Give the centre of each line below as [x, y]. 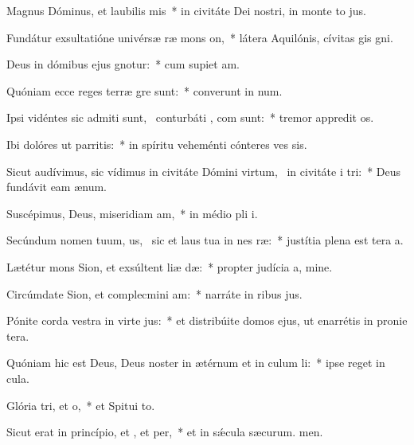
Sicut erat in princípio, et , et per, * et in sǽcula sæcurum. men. [165, 432]
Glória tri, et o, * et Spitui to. [81, 405]
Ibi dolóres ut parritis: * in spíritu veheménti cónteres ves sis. [157, 144]
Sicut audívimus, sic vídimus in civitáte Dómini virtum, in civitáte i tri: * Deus [204, 171]
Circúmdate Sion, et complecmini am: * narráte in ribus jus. [154, 293]
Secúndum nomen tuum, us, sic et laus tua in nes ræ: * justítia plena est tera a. [205, 240]
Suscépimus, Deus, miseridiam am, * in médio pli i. [132, 213]
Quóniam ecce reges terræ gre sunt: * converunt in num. [145, 90]
